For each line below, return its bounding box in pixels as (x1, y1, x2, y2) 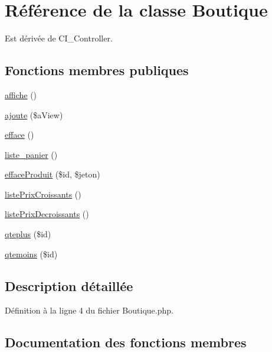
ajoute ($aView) (5, 108, 63, 121)
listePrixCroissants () (5, 188, 81, 200)
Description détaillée (5, 276, 133, 295)
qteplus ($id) (5, 228, 51, 240)
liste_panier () (5, 148, 58, 160)
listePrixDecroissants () (5, 208, 89, 220)
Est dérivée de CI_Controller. (5, 32, 113, 44)
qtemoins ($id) (5, 247, 58, 260)
